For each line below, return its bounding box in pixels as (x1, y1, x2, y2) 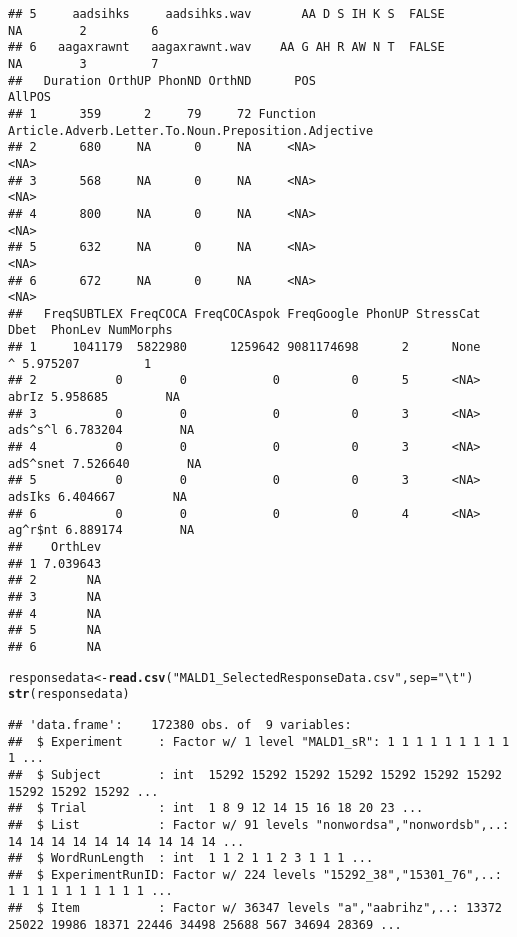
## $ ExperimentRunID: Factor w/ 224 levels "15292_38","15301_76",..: (8, 867, 502, 882)
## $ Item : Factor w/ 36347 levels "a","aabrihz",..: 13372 (8, 901, 502, 916)
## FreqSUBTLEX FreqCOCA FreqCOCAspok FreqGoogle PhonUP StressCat (8, 306, 481, 321)
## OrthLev (8, 540, 102, 554)
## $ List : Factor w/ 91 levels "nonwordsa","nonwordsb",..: (8, 817, 510, 832)
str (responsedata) (8, 687, 130, 702)
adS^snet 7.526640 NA (8, 456, 202, 471)
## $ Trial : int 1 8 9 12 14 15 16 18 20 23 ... (8, 801, 424, 816)
